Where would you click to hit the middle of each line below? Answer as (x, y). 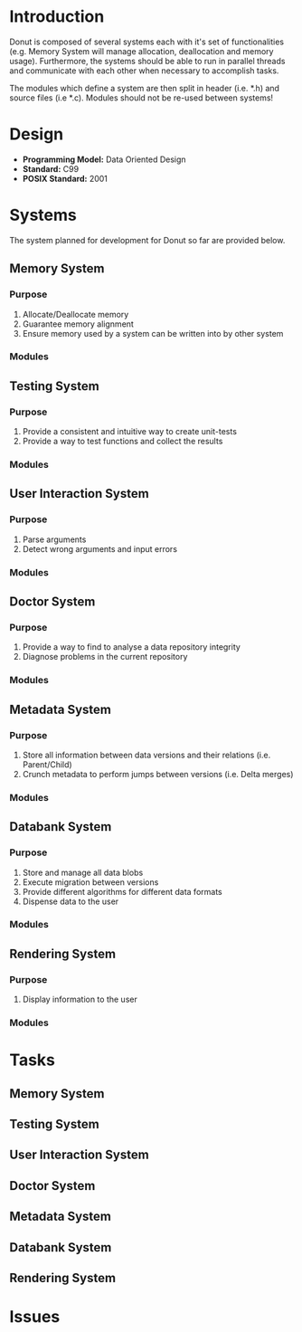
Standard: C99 (51, 168)
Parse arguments (54, 539)
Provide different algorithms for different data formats (123, 891)
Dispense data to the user (71, 901)
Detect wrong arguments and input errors (100, 548)
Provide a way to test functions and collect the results (123, 442)
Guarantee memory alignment (78, 324)
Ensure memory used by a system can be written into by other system (153, 333)
